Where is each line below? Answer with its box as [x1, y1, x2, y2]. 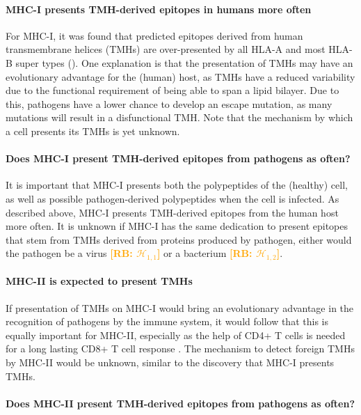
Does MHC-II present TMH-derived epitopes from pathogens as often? [6, 396, 355, 410]
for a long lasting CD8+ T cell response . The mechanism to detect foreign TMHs [6, 341, 355, 356]
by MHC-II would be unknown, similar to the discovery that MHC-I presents [6, 354, 335, 369]
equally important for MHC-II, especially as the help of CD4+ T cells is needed [6, 327, 346, 342]
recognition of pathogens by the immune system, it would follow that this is [6, 314, 328, 329]
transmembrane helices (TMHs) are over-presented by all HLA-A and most [6, 42, 326, 56]
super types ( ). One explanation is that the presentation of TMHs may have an [15, 55, 353, 70]
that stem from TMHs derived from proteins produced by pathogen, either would [6, 232, 352, 246]
